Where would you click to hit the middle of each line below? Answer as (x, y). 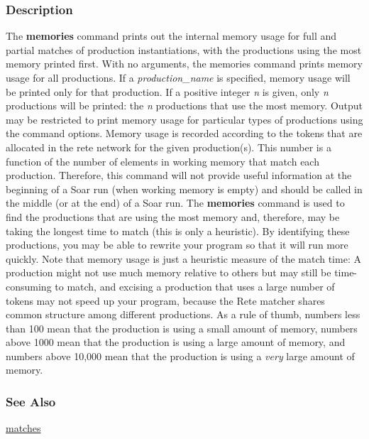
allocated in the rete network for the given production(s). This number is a (169, 147)
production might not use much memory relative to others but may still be (169, 272)
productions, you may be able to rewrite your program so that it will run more (177, 245)
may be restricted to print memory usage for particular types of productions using (184, 119)
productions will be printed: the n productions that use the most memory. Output (184, 105)
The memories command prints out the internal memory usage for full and (171, 36)
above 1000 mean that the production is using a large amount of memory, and (176, 342)
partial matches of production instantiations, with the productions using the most (184, 49)
